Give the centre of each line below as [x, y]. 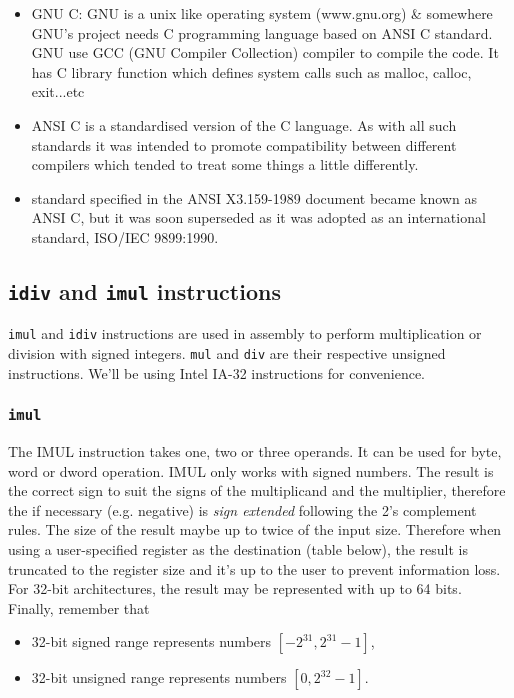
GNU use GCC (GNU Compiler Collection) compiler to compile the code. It [265, 52]
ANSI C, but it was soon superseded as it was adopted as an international [258, 217]
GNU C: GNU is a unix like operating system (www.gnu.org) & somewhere [262, 13]
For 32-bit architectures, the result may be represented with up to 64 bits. [235, 588]
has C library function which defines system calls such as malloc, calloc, [251, 71]
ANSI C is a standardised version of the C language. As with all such [244, 124]
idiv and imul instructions [144, 290]
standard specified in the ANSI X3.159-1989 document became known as [254, 197]
